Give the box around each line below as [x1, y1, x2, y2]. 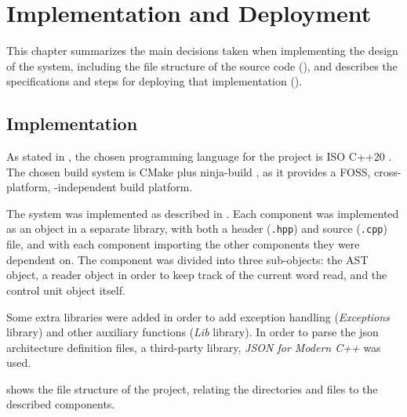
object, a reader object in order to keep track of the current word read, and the [6, 267, 387, 283]
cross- [374, 163, 402, 179]
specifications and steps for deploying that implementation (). [6, 73, 303, 89]
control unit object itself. [6, 281, 125, 298]
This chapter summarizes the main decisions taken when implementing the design [6, 42, 398, 59]
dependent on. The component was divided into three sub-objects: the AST [6, 251, 369, 267]
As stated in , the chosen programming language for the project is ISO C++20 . [6, 148, 392, 165]
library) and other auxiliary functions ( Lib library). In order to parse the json [6, 324, 379, 340]
